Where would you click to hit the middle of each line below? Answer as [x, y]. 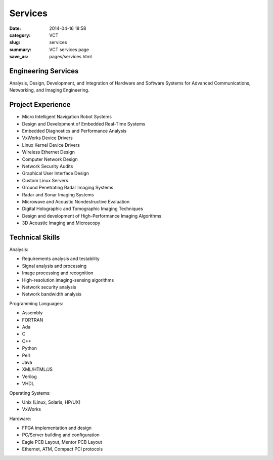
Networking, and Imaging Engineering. [49, 90]
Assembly [32, 313]
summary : [20, 49]
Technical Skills [35, 237]
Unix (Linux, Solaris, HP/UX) [51, 402]
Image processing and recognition [58, 273]
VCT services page [69, 49]
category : [20, 35]
